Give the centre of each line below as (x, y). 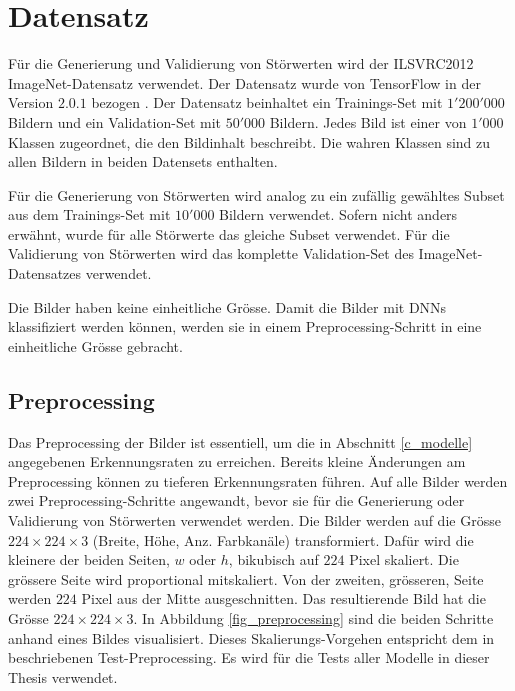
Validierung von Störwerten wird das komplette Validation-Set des (211, 253)
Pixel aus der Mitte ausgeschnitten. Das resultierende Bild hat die (283, 598)
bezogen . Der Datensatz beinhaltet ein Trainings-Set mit (267, 102)
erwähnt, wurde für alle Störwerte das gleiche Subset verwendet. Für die (229, 233)
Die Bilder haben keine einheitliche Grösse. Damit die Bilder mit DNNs (227, 306)
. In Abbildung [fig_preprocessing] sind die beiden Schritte (313, 617)
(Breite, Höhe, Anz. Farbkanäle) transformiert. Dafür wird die (283, 539)
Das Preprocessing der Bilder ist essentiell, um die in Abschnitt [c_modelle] (240, 441)
